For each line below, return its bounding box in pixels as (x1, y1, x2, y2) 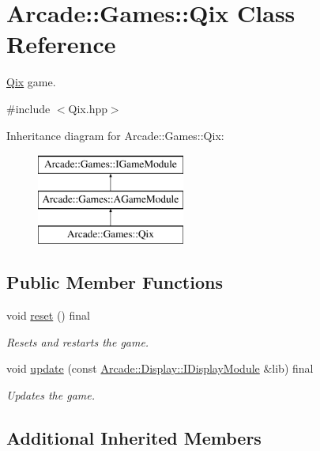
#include (6, 100, 51, 116)
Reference (6, 28, 116, 60)
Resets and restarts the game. (6, 333, 149, 350)
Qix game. (6, 74, 56, 90)
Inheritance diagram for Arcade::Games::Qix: (6, 127, 224, 143)
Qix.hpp (68, 100, 107, 116)
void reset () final (6, 307, 90, 324)
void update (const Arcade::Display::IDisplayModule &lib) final (6, 360, 314, 377)
